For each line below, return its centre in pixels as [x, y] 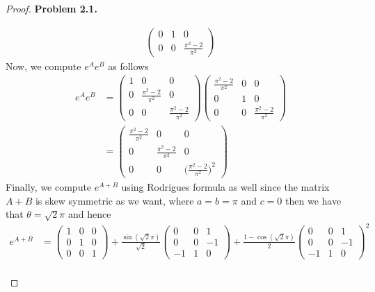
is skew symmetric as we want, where [114, 200]
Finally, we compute [49, 187]
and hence [90, 214]
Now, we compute [43, 66]
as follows [128, 66]
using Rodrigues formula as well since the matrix [225, 187]
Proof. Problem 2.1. [51, 8]
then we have [313, 200]
